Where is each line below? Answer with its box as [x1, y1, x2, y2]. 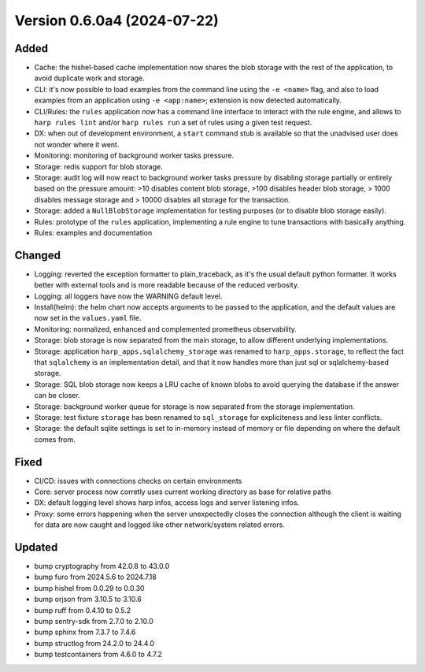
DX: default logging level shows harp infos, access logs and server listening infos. [34, 498, 300, 507]
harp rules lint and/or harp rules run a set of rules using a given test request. [34, 118, 312, 128]
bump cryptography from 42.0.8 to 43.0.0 [34, 562, 170, 571]
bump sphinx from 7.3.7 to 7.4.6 [34, 627, 136, 637]
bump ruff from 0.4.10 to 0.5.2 [34, 605, 131, 614]
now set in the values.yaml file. [34, 314, 142, 323]
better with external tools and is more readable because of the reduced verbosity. [34, 280, 299, 290]
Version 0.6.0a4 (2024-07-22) [14, 12, 220, 29]
